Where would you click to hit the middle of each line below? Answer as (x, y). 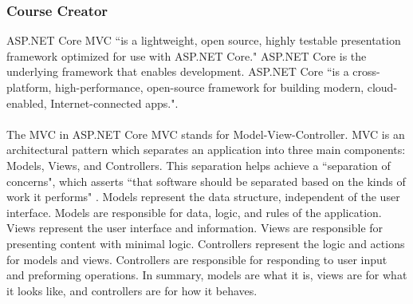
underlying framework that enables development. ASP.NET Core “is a (178, 71)
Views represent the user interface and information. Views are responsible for (195, 228)
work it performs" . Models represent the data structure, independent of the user (203, 197)
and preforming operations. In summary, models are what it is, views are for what (207, 275)
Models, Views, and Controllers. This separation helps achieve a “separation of (199, 165)
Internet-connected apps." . (114, 103)
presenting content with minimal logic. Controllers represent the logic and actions (206, 243)
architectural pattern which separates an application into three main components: (206, 150)
